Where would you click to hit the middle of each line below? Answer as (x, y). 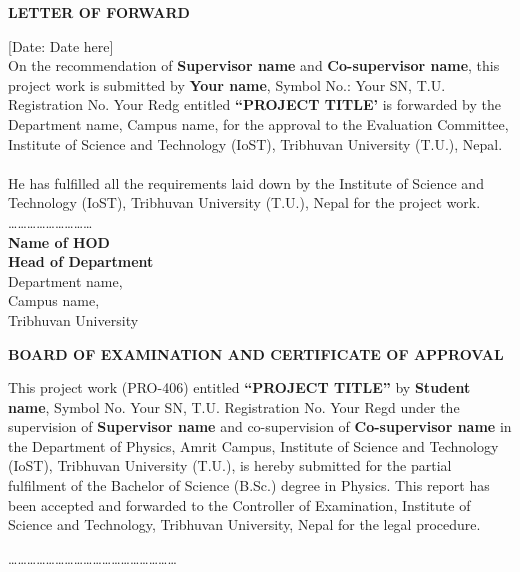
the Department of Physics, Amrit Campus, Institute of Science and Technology (253, 445)
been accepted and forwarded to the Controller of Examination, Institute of (239, 504)
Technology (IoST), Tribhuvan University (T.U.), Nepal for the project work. (244, 202)
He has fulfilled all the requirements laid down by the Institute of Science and (246, 182)
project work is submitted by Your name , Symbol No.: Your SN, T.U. (227, 84)
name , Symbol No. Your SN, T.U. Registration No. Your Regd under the (234, 406)
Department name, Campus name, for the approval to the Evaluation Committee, (258, 123)
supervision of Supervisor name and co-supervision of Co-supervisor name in (260, 426)
